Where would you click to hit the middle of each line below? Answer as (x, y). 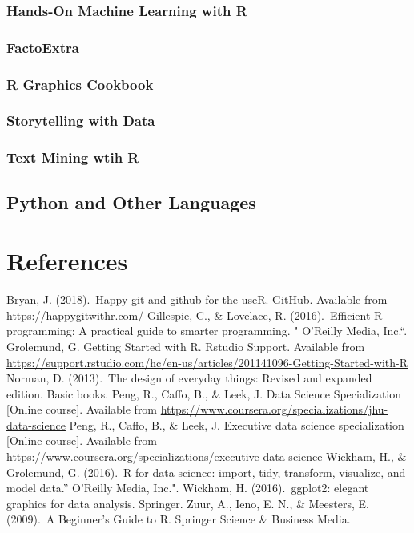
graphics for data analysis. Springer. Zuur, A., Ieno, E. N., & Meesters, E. (188, 503)
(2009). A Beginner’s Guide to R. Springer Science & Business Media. (179, 519)
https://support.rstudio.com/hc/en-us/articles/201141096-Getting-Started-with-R (207, 362)
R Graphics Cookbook (80, 84)
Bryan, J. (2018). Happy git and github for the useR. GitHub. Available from (197, 299)
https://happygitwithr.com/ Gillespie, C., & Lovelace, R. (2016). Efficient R (195, 315)
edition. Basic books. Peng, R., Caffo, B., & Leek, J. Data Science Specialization (204, 393)
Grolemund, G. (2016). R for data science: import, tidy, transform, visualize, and (206, 472)
